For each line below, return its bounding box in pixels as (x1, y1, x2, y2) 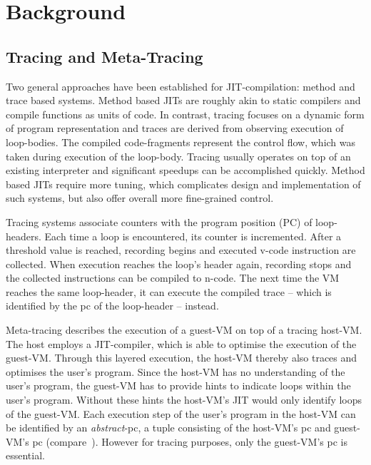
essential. (6, 448, 45, 463)
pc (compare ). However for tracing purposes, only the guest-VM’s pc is (32, 434, 347, 449)
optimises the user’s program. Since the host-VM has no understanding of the (6, 364, 345, 379)
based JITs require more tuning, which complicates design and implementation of (6, 176, 361, 191)
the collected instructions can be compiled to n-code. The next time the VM (6, 270, 340, 285)
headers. (6, 228, 41, 243)
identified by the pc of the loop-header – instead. (6, 298, 219, 313)
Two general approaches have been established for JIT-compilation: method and (6, 78, 355, 93)
